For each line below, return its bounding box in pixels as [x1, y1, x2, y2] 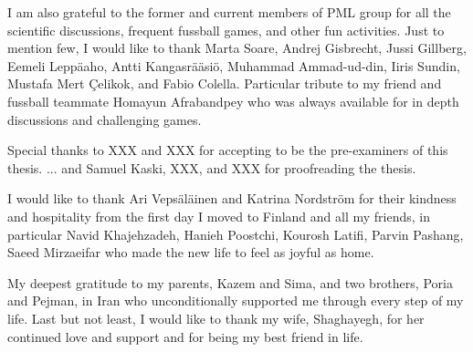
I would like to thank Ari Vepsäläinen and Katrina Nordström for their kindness [7, 189, 457, 208]
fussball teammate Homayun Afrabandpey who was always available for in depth [7, 91, 459, 110]
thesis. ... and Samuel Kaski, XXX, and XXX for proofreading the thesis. [7, 158, 416, 177]
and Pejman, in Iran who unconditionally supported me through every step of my [7, 291, 464, 310]
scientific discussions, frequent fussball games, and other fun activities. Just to [7, 20, 445, 39]
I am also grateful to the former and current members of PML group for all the [7, 3, 451, 21]
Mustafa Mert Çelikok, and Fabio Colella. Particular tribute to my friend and [7, 74, 442, 93]
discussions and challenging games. [7, 109, 202, 129]
